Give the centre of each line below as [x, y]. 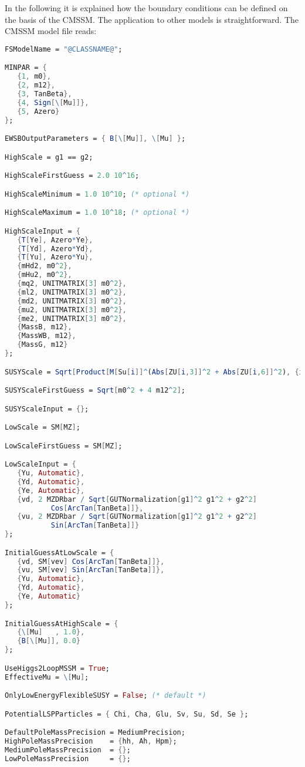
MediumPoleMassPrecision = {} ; [68, 750]
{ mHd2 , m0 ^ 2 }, [45, 266]
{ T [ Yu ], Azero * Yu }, [55, 257]
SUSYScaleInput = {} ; [47, 409]
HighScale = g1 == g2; [49, 157]
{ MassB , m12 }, [45, 327]
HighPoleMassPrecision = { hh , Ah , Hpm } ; [91, 741]
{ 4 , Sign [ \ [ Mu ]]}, [53, 102]
